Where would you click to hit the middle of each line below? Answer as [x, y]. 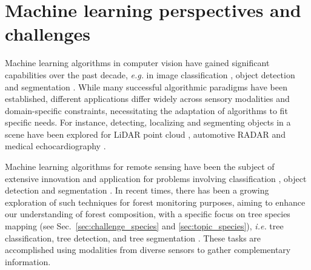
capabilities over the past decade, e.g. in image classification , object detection [150, 74]
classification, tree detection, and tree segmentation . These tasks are [133, 238]
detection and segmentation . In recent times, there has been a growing [137, 190]
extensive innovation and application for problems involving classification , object [156, 178]
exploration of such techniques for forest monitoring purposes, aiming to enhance [155, 202]
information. [28, 261]
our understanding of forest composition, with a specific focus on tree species [148, 214]
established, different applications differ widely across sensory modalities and [147, 99]
